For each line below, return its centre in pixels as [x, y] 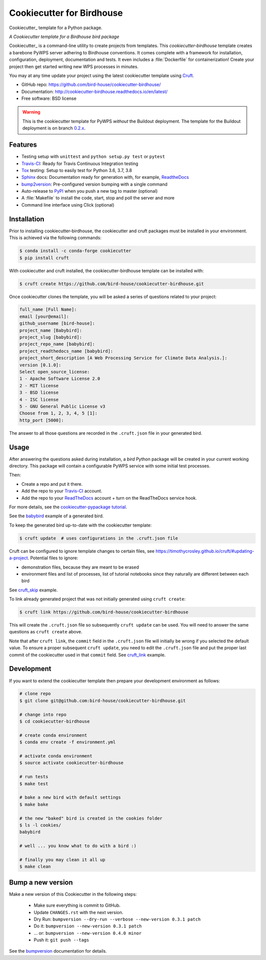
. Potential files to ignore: [53, 558]
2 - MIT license [39, 386]
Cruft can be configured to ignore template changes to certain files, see [82, 551]
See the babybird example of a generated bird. [56, 516]
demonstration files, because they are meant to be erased [80, 567]
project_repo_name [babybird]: [57, 344]
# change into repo [43, 714]
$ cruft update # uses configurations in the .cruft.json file [99, 538]
